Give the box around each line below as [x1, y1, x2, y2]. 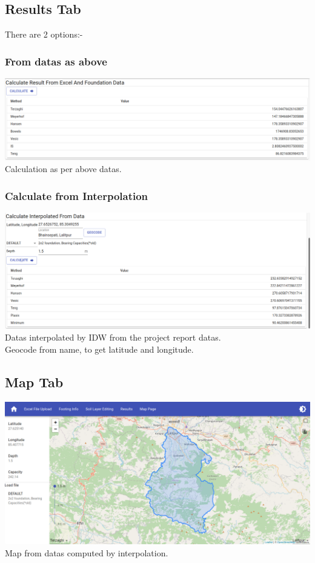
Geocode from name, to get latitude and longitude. [5, 342, 194, 355]
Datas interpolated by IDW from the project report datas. [5, 331, 221, 344]
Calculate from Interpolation [5, 188, 148, 203]
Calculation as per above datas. [5, 162, 122, 175]
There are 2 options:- [5, 28, 83, 41]
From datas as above [5, 53, 107, 68]
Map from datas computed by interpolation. [5, 546, 168, 559]
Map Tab [5, 372, 64, 391]
